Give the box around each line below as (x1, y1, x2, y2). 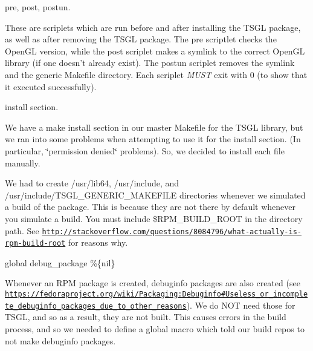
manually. (5, 156, 40, 169)
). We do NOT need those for (186, 298, 295, 311)
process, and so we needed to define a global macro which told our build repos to (5, 322, 305, 335)
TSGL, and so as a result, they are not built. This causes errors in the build (5, 310, 286, 323)
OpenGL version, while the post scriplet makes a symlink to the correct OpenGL (5, 44, 305, 57)
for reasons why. (68, 236, 128, 249)
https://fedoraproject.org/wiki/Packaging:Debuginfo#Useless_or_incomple (5, 290, 308, 298)
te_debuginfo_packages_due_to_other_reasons (5, 301, 187, 310)
